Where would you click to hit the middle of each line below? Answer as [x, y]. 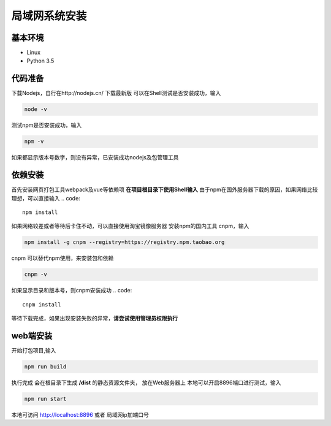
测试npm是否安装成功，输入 [47, 125]
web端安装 [32, 336]
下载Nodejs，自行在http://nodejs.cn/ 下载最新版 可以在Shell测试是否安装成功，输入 [116, 93]
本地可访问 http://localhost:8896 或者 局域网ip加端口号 [80, 414]
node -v [36, 109]
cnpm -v [36, 275]
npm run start [45, 399]
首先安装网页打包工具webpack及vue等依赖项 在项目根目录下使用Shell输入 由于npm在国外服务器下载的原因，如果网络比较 [165, 189]
